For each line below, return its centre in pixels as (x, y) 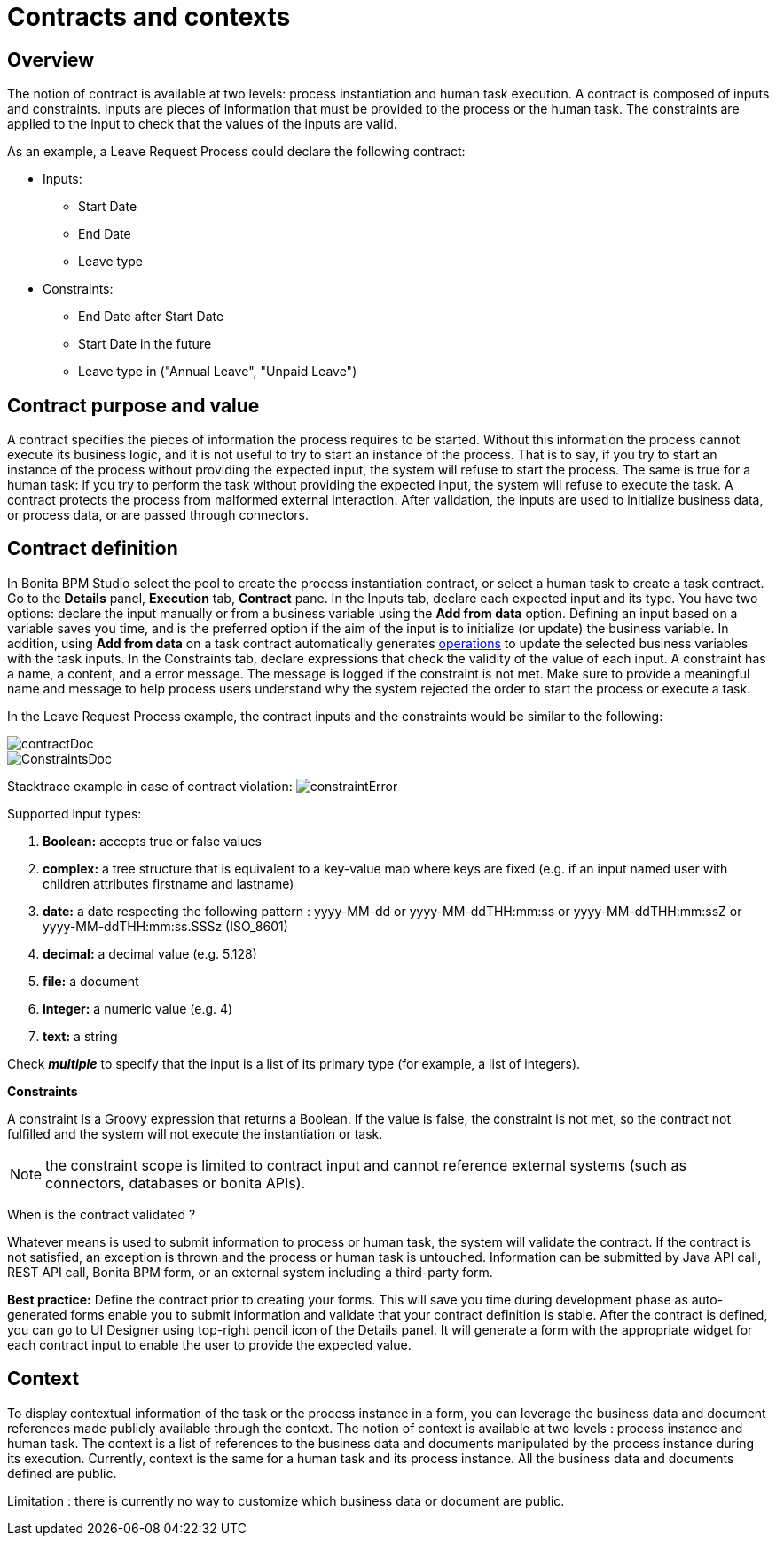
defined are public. (62, 1473)
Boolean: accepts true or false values (152, 841)
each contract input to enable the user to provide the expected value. (209, 1344)
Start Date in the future (145, 344)
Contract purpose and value (133, 405)
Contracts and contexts (149, 17)
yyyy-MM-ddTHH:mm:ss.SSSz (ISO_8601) (165, 926)
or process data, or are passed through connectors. (158, 515)
